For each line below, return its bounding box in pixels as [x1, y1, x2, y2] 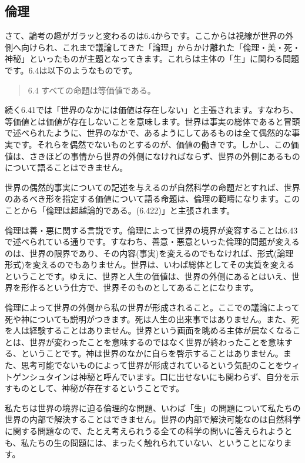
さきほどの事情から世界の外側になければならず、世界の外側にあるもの [29, 149, 300, 162]
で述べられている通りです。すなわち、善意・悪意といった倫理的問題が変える [5, 235, 300, 248]
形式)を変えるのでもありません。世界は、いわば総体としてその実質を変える [5, 258, 295, 271]
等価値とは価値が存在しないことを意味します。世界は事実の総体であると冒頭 [5, 115, 300, 127]
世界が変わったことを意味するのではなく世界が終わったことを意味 [29, 335, 284, 348]
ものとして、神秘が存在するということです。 [12, 382, 185, 394]
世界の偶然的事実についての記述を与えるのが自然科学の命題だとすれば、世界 [5, 181, 300, 193]
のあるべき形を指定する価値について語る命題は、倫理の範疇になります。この [5, 192, 300, 205]
